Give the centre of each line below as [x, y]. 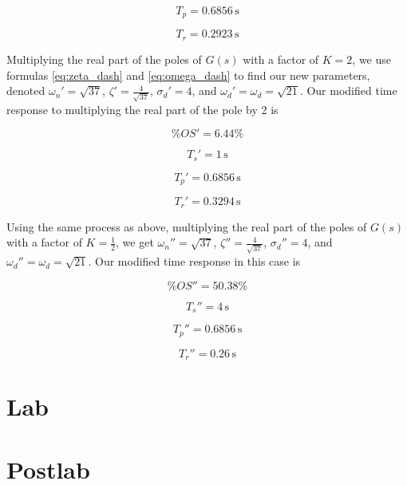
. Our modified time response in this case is [194, 261]
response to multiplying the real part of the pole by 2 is [142, 109]
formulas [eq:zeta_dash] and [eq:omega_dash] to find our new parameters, [188, 75]
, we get [135, 242]
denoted [26, 91]
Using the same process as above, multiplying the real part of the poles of [187, 226]
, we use [372, 59]
